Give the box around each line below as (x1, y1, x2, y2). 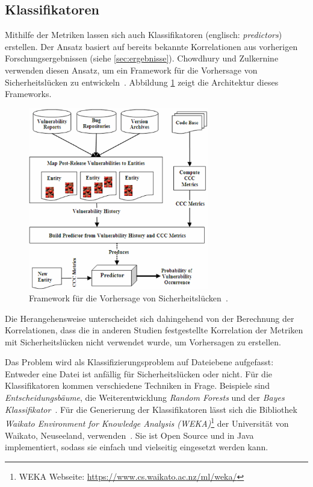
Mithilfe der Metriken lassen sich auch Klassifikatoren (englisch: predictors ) (5, 28, 282, 41)
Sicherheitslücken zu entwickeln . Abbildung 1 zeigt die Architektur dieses (5, 75, 279, 88)
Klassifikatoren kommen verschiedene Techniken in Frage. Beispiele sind (5, 379, 270, 392)
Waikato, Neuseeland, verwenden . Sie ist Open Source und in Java (5, 429, 254, 441)
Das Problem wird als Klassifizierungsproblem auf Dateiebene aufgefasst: (5, 356, 274, 368)
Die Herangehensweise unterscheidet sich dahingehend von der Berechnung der (5, 312, 294, 324)
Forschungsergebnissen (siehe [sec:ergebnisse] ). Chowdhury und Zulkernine (5, 52, 279, 64)
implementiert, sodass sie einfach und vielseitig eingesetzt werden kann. (5, 441, 268, 453)
